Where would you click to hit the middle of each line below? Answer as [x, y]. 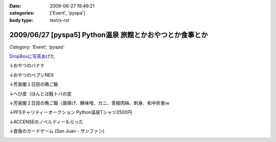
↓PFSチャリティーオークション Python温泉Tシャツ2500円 [71, 112]
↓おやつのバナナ [27, 66]
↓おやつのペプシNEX [32, 75]
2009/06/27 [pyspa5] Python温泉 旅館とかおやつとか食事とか [109, 35]
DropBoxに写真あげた [32, 56]
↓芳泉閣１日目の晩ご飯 [34, 84]
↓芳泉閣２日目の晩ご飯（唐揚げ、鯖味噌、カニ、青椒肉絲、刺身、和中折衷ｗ [89, 103]
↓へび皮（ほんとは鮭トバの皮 [40, 94]
